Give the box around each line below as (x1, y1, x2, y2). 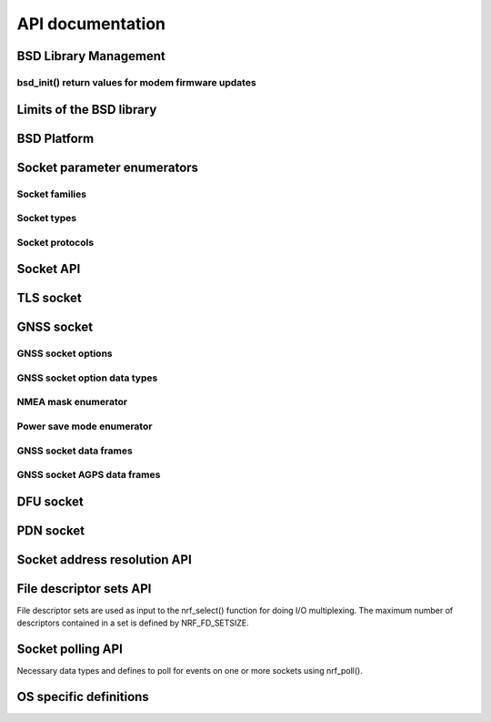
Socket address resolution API (16, 552, 193, 567)
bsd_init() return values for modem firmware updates (16, 76, 256, 88)
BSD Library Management (16, 48, 165, 64)
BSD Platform (16, 130, 95, 146)
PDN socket (16, 523, 85, 538)
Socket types (16, 212, 77, 225)
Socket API (16, 261, 81, 277)
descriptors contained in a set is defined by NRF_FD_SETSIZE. (16, 617, 249, 628)
